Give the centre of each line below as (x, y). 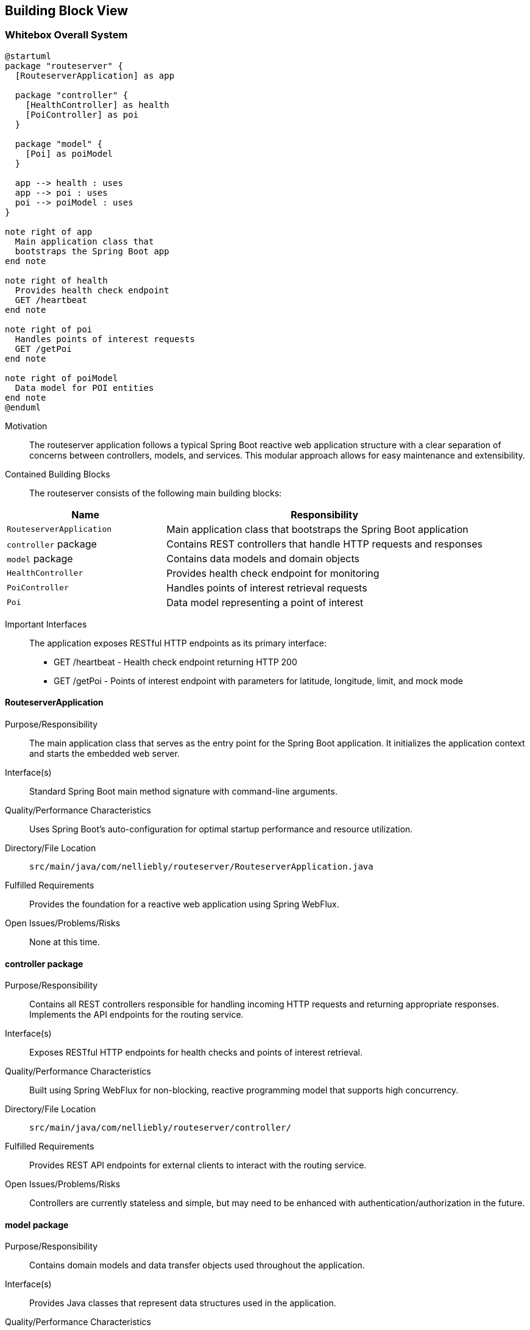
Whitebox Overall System (66, 35)
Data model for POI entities (84, 388)
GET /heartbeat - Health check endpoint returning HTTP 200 (175, 662)
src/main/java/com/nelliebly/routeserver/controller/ (160, 1128)
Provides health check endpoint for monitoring (273, 573)
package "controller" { (72, 95)
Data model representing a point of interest (265, 602)
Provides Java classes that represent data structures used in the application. (183, 1303)
